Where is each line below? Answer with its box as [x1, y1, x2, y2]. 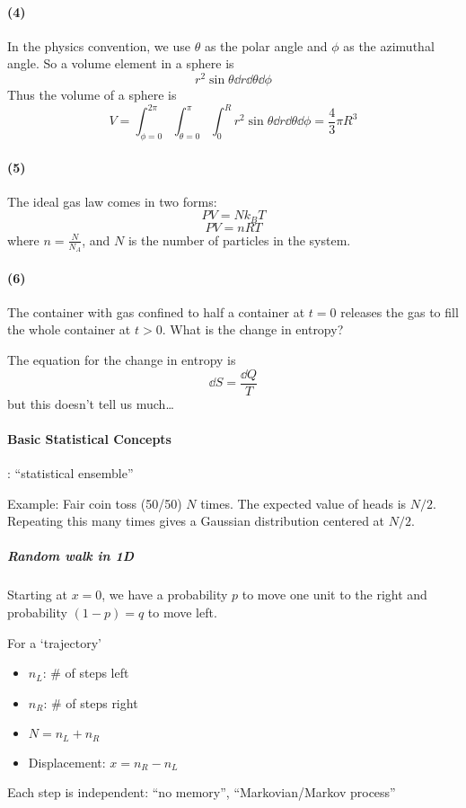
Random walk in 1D [7, 546, 134, 565]
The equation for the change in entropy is [7, 351, 236, 369]
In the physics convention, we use [7, 36, 190, 55]
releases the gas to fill [340, 302, 459, 321]
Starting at [7, 585, 67, 604]
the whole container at [7, 320, 131, 339]
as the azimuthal [343, 36, 435, 55]
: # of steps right [43, 693, 138, 712]
